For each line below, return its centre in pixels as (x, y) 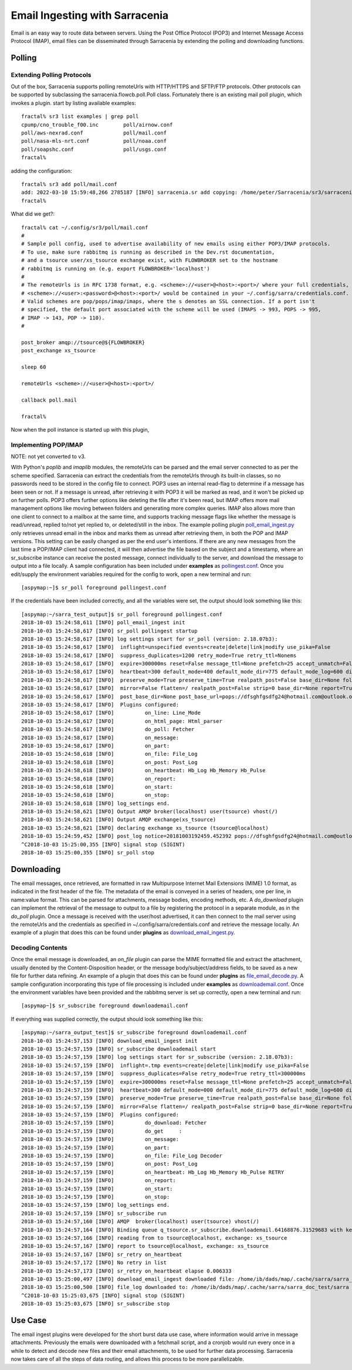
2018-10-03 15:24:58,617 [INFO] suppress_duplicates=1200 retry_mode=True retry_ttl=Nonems (159, 655)
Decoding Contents (39, 948)
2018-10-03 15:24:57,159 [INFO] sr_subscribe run (94, 1213)
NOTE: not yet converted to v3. (48, 457)
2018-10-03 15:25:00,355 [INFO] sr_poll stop (88, 853)
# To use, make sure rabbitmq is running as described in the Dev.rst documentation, (148, 252)
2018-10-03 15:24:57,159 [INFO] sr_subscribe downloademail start (119, 1049)
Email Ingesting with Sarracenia (90, 15)
